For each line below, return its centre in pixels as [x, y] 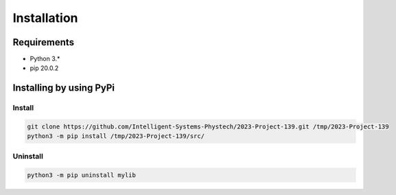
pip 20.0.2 [44, 68]
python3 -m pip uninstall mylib [82, 175]
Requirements [44, 42]
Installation [45, 18]
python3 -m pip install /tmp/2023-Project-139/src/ [116, 136]
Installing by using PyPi [64, 88]
